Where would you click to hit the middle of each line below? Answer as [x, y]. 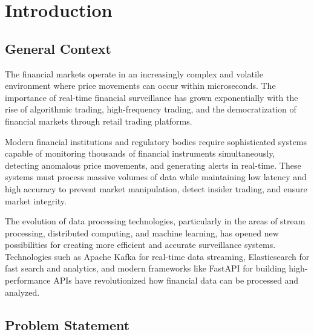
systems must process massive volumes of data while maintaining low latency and [156, 177]
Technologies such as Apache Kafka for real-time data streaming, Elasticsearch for [157, 256]
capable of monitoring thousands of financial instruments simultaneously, [140, 153]
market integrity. [36, 200]
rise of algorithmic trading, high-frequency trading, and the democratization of [151, 109]
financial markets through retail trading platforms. [99, 121]
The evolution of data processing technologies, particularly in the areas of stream [155, 221]
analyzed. [22, 292]
